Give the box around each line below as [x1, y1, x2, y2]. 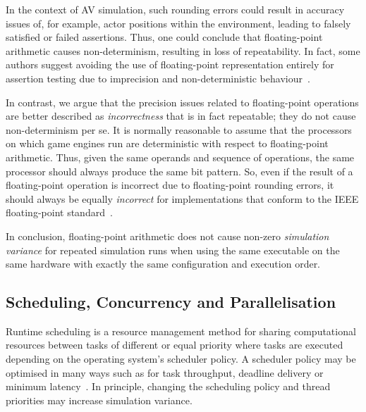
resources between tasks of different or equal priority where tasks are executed [6, 337, 343, 352]
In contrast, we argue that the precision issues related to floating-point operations [6, 94, 359, 109]
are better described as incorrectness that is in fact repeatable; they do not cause [6, 108, 356, 123]
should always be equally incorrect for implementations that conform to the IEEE [6, 191, 359, 206]
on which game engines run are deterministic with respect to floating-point [6, 136, 329, 151]
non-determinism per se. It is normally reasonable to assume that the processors [6, 122, 352, 137]
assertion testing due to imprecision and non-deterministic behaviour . [6, 70, 310, 85]
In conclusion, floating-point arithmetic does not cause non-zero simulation [6, 228, 329, 243]
